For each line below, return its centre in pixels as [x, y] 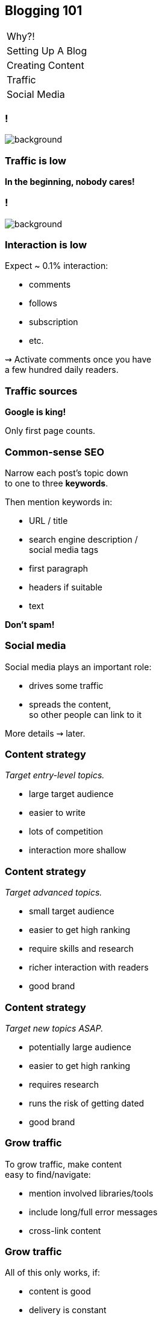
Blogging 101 [44, 11]
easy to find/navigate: [48, 1174]
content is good [60, 1291]
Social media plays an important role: [78, 667]
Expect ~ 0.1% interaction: [57, 266]
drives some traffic [66, 685]
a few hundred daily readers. [62, 370]
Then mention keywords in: [59, 502]
